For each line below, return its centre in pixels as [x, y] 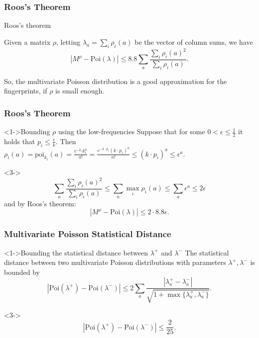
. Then [66, 141]
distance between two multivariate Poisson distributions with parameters [115, 262]
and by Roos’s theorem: [40, 203]
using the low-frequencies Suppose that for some [131, 131]
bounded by [22, 272]
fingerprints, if [26, 91]
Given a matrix [27, 42]
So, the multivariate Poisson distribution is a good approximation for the [116, 81]
